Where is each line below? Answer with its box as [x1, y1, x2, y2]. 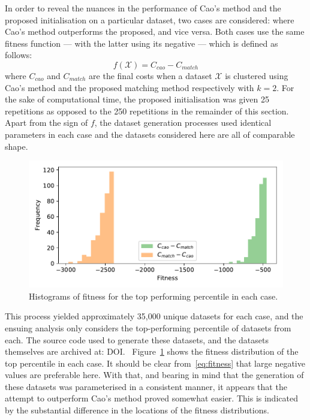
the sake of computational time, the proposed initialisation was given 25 [5, 93, 269, 105]
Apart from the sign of [5, 116, 88, 129]
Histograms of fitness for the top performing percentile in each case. [29, 289, 278, 302]
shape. [5, 140, 28, 152]
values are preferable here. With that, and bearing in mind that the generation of [5, 368, 304, 381]
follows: [5, 49, 32, 61]
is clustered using [225, 69, 288, 81]
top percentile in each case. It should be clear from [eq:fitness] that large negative [5, 356, 305, 369]
